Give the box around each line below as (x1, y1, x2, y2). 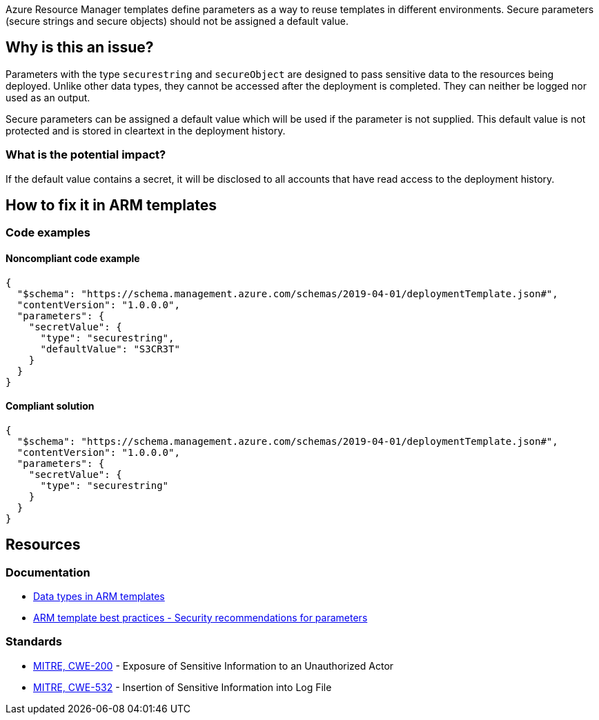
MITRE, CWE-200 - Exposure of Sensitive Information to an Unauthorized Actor (33, 659, 394, 672)
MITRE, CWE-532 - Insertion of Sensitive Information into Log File (33, 681, 332, 693)
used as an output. (6, 91, 90, 103)
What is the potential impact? (6, 148, 166, 162)
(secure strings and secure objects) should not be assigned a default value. (6, 15, 348, 27)
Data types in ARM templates (33, 590, 165, 603)
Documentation (6, 565, 90, 579)
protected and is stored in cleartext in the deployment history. (6, 124, 286, 137)
